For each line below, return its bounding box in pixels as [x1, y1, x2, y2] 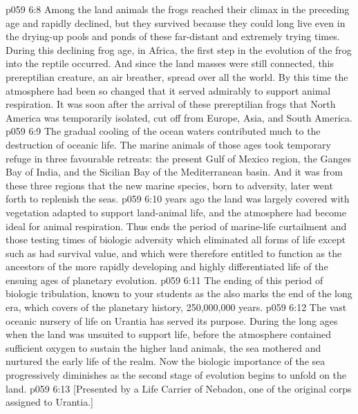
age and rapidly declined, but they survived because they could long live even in [6, 15, 346, 30]
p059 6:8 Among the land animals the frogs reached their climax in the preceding [6, 2, 350, 16]
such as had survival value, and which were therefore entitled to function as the [6, 245, 342, 260]
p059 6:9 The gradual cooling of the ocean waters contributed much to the [6, 124, 321, 138]
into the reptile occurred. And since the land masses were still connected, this [6, 56, 335, 70]
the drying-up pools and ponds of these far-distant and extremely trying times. [6, 29, 340, 44]
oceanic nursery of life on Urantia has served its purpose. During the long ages [6, 313, 338, 328]
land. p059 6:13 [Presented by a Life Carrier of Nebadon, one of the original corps [6, 381, 352, 395]
